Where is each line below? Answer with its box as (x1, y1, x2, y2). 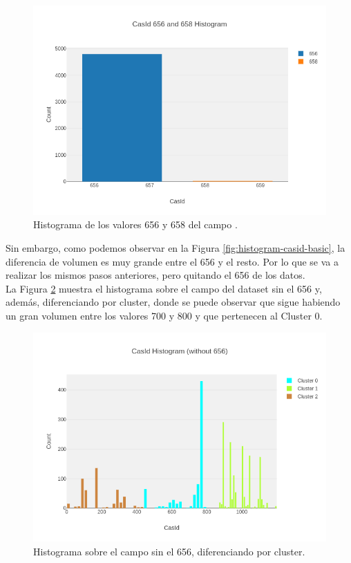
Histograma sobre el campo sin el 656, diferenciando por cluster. (33, 544, 305, 559)
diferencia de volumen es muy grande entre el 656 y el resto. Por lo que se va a (6, 254, 339, 268)
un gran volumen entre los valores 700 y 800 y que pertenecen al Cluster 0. (6, 308, 323, 322)
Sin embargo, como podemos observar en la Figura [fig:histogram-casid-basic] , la (6, 241, 345, 255)
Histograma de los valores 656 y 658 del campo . (33, 217, 238, 232)
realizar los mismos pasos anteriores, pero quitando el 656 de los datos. (6, 268, 305, 282)
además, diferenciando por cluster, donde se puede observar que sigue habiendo (6, 295, 341, 309)
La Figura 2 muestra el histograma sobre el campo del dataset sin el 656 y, (6, 281, 322, 295)
